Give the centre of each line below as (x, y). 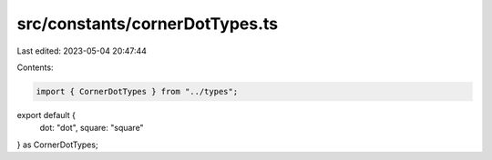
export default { (46, 115)
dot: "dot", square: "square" (92, 128)
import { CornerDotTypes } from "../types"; (137, 91)
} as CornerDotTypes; (58, 145)
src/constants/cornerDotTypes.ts (147, 24)
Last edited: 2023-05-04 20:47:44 (82, 51)
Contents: (35, 67)
